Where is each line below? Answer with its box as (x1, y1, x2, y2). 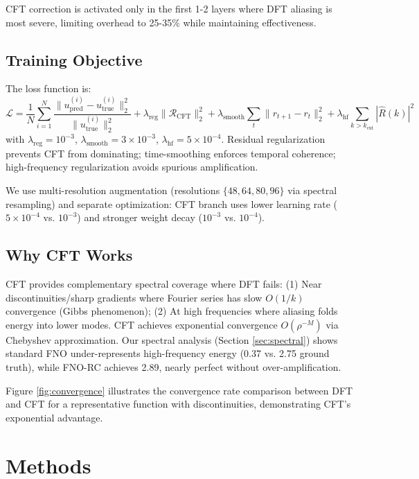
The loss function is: (6, 81, 91, 96)
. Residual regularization (221, 132, 326, 146)
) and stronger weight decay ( (77, 210, 202, 225)
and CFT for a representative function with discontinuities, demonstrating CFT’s (6, 397, 351, 411)
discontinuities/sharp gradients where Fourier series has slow (6, 290, 262, 304)
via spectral (287, 183, 337, 198)
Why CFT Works (6, 244, 133, 265)
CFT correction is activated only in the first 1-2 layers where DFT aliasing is (6, 1, 332, 15)
